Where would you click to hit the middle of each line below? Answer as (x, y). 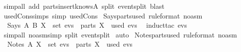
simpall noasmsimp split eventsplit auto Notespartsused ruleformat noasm (120, 34)
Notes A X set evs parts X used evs (70, 44)
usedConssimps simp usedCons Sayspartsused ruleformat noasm (103, 15)
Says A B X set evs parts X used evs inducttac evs (97, 25)
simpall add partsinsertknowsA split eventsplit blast (84, 6)
